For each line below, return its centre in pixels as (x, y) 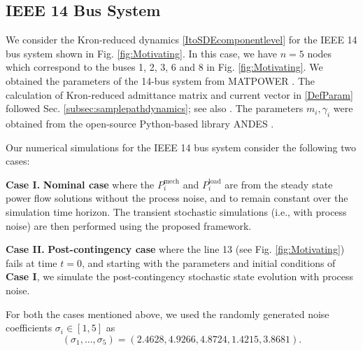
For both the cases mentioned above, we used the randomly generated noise (168, 314)
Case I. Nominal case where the (80, 184)
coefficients (29, 328)
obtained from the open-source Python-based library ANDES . (140, 123)
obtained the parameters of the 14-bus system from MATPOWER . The (161, 80)
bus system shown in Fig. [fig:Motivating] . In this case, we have (141, 53)
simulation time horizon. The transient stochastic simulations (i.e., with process (176, 211)
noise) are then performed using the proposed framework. (129, 225)
